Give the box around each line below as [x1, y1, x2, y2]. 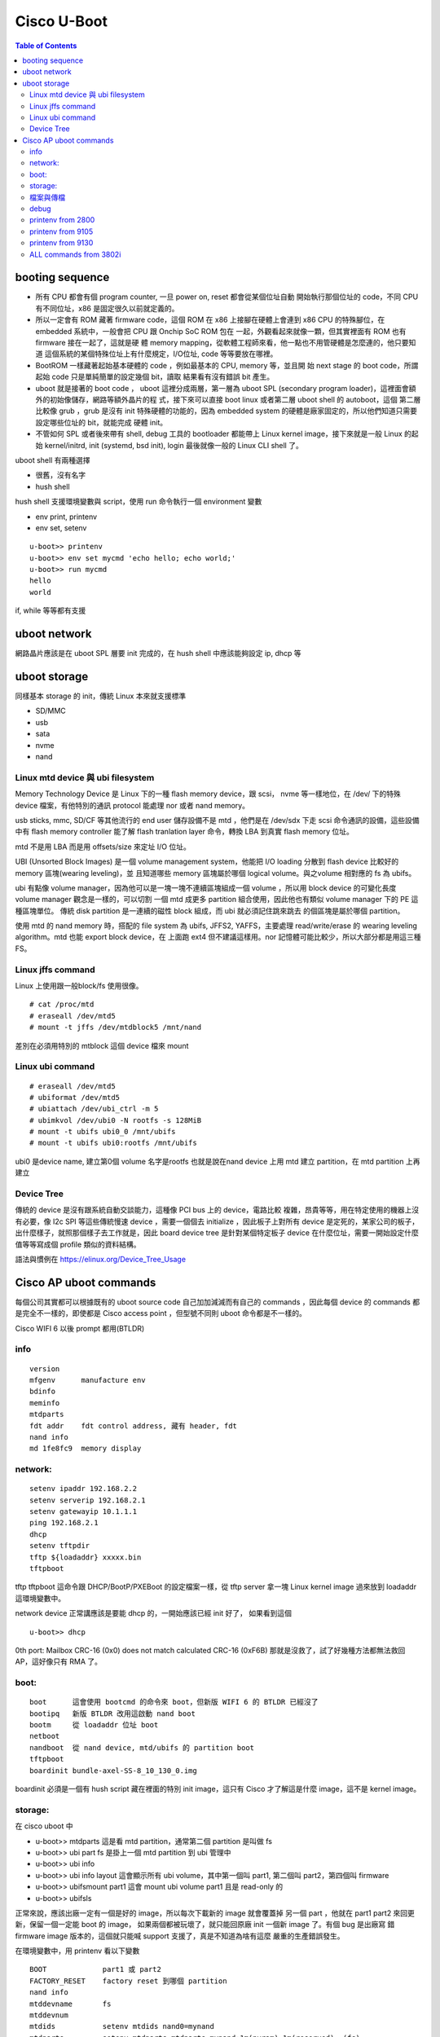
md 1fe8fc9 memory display [29, 1444, 142, 1454]
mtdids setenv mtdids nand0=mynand [29, 2022, 215, 2031]
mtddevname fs [29, 1999, 112, 2008]
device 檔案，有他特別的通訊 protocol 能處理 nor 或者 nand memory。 [15, 800, 250, 810]
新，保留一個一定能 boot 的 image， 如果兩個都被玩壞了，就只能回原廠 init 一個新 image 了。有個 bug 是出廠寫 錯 [15, 1920, 395, 1929]
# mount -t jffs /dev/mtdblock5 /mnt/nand [29, 1023, 202, 1032]
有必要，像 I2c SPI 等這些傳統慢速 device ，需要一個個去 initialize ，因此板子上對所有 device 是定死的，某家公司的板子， [15, 1216, 420, 1226]
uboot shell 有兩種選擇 [15, 455, 90, 464]
